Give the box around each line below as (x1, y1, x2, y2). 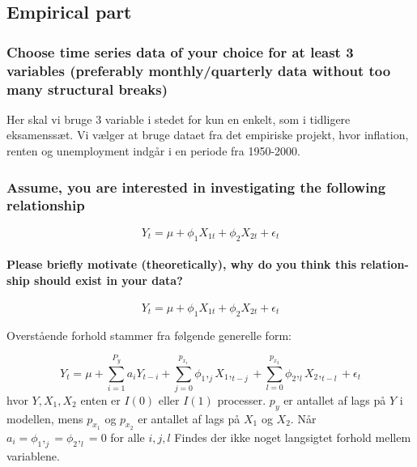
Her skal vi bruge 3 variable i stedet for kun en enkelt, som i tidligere (6, 110, 351, 127)
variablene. (6, 447, 60, 464)
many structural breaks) (6, 79, 168, 99)
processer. (217, 391, 266, 408)
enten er (80, 391, 121, 408)
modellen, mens (6, 410, 83, 427)
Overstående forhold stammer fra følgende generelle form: (6, 326, 291, 343)
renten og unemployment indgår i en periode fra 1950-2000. (6, 142, 301, 159)
